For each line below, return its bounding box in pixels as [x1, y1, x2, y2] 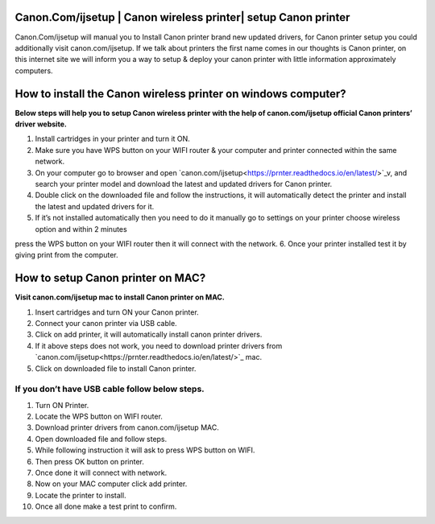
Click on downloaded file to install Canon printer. [35, 363, 197, 373]
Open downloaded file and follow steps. [35, 434, 168, 444]
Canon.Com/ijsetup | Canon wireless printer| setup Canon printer [14, 10, 350, 24]
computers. [14, 65, 53, 76]
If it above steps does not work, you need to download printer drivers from [35, 340, 283, 350]
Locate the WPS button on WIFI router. [35, 411, 163, 422]
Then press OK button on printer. [35, 456, 144, 466]
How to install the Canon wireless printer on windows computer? [14, 87, 346, 101]
